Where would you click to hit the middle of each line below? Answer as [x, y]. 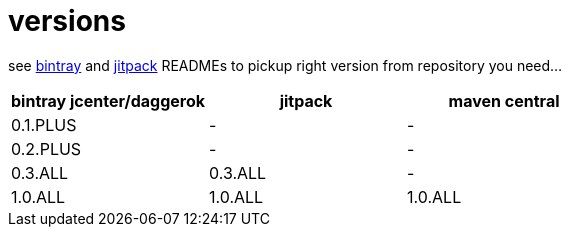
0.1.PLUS [44, 124]
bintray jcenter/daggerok [108, 100]
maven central [504, 100]
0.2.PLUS [46, 148]
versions [67, 21]
